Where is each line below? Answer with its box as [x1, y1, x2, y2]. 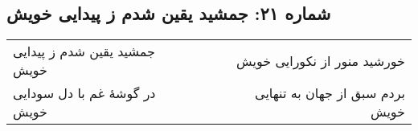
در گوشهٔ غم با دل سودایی [13, 84, 156, 103]
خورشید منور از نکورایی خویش [236, 51, 405, 70]
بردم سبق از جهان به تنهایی [255, 84, 405, 103]
